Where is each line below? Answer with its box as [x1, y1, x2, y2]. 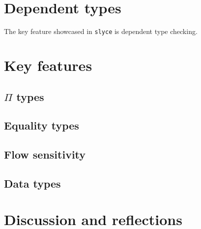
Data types [4, 175, 61, 191]
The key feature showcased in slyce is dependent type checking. [4, 26, 198, 36]
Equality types [4, 118, 79, 133]
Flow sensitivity [4, 147, 86, 162]
